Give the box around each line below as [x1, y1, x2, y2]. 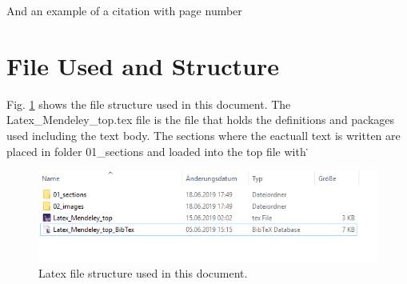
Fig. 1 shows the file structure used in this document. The [6, 95, 291, 112]
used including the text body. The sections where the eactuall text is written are [6, 126, 401, 143]
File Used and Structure [6, 49, 279, 82]
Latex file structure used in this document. [38, 265, 248, 282]
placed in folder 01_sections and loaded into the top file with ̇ [6, 142, 310, 159]
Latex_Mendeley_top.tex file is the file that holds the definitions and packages [6, 111, 395, 128]
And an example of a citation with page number [6, 2, 242, 18]
